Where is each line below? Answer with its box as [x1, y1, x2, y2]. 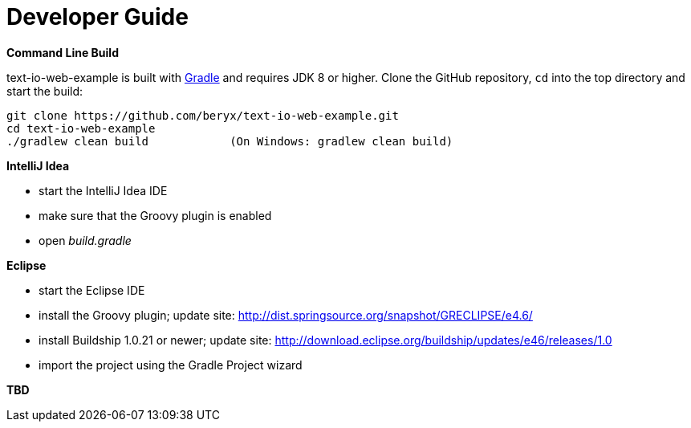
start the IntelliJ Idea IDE [39, 183, 168, 198]
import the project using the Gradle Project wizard [39, 357, 303, 372]
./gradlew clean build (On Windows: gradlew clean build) [6, 134, 453, 148]
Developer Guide [6, 3, 189, 31]
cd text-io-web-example [6, 121, 156, 135]
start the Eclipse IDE [39, 283, 145, 297]
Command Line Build [6, 45, 119, 59]
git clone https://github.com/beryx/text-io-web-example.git [6, 108, 399, 122]
